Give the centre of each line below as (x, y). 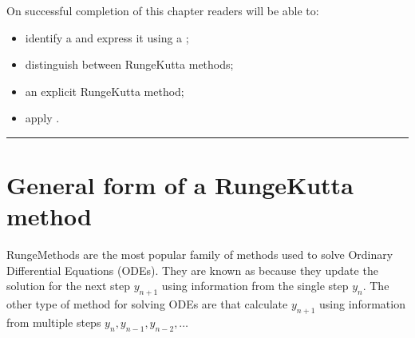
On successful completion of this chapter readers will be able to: (163, 10)
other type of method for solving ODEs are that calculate (147, 304)
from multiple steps (54, 322)
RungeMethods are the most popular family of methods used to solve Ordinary (200, 254)
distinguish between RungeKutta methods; (129, 64)
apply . (42, 118)
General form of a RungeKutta (180, 185)
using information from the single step (255, 286)
